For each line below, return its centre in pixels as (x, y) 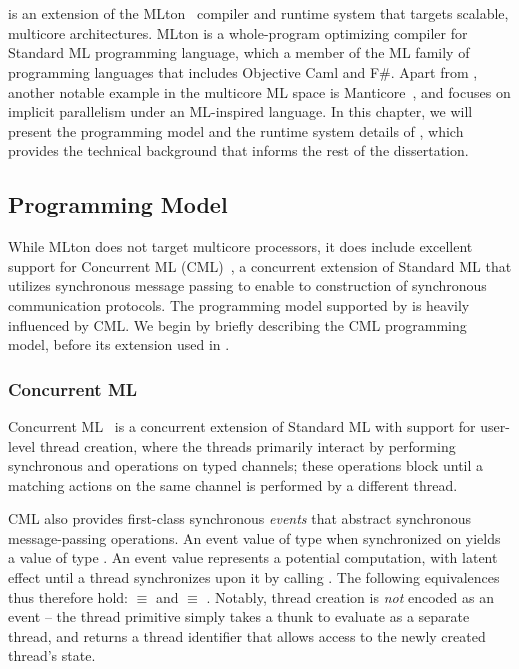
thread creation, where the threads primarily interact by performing (247, 445)
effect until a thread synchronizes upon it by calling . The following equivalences (254, 577)
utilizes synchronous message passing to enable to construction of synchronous (247, 285)
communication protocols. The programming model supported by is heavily (239, 304)
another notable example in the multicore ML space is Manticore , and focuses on (259, 91)
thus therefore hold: (68, 596)
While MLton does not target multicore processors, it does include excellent (240, 246)
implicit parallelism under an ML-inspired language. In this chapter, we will (240, 111)
